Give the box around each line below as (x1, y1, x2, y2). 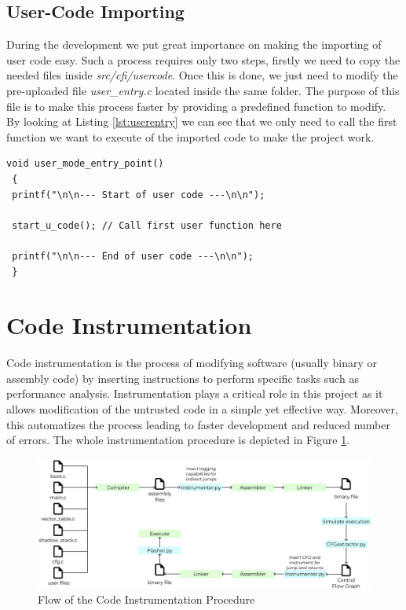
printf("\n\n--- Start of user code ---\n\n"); (12, 189, 265, 200)
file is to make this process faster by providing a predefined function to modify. (6, 97, 386, 114)
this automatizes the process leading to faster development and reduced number (6, 416, 390, 432)
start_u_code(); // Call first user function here (12, 219, 282, 231)
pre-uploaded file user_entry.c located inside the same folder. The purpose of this (6, 82, 400, 98)
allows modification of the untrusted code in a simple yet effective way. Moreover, (6, 401, 398, 417)
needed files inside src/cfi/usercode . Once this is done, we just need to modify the (6, 67, 398, 83)
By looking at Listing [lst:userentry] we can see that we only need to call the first (6, 113, 397, 130)
